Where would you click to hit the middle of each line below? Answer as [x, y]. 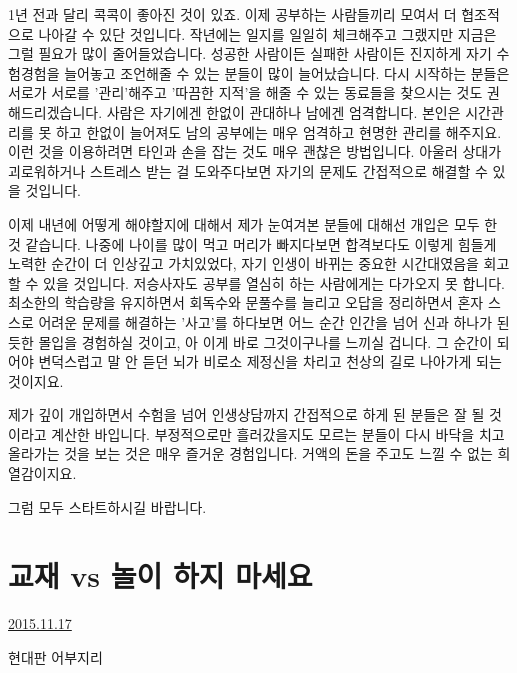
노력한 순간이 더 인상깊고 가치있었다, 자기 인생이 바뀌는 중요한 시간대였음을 [243, 263]
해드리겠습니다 [53, 111]
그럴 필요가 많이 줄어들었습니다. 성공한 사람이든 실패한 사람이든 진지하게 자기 [250, 53]
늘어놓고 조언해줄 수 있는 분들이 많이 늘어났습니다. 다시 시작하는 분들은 [287, 72]
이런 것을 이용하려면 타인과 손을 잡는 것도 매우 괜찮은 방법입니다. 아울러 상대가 [255, 151]
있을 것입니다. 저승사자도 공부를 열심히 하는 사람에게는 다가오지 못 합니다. [274, 282]
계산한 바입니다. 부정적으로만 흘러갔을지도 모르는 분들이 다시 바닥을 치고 [278, 433]
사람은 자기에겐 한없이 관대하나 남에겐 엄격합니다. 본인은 [283, 111]
